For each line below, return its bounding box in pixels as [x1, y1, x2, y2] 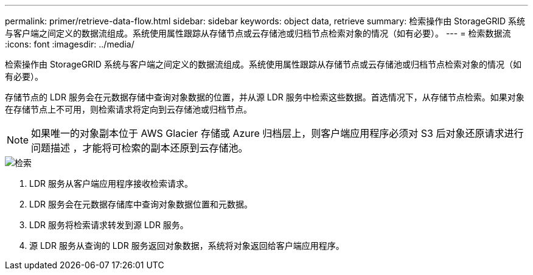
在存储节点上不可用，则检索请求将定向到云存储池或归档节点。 [5, 104, 252, 114]
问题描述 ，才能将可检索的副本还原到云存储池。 [31, 142, 248, 154]
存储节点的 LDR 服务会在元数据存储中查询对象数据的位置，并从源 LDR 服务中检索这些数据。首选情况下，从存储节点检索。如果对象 [5, 92, 524, 102]
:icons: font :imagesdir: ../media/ [5, 39, 134, 49]
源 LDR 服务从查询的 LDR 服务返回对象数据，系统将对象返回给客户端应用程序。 [29, 240, 344, 251]
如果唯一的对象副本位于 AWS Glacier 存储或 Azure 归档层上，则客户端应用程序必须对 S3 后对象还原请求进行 [31, 127, 524, 139]
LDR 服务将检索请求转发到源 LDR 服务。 [29, 220, 189, 230]
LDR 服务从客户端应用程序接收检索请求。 [29, 178, 193, 189]
